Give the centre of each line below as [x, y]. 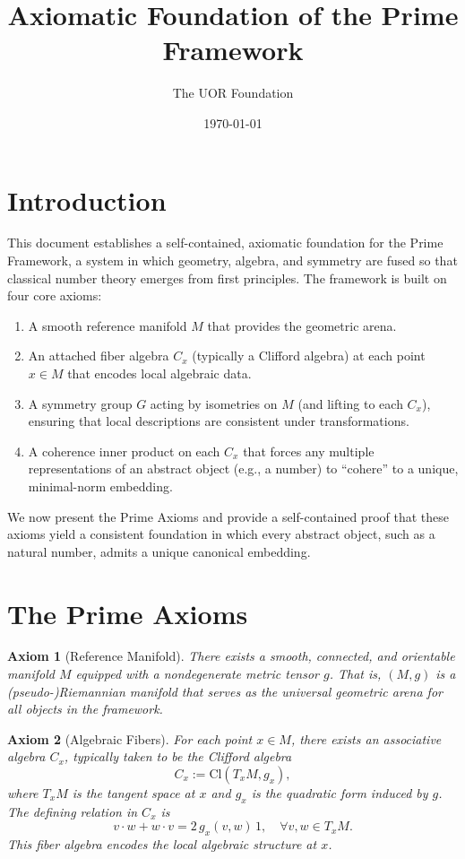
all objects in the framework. [85, 709]
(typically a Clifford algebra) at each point [309, 356]
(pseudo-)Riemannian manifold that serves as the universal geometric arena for [225, 691]
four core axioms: [55, 295]
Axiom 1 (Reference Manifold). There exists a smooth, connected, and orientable [231, 656]
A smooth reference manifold [108, 325]
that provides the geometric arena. [302, 325]
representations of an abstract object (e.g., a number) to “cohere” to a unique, [243, 469]
